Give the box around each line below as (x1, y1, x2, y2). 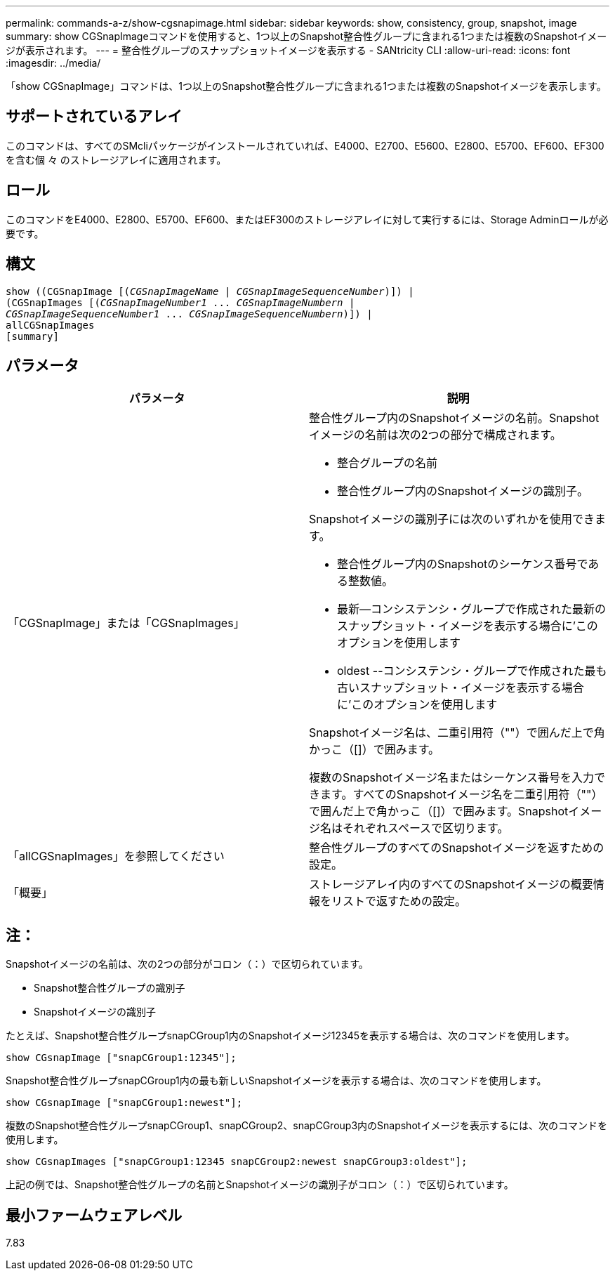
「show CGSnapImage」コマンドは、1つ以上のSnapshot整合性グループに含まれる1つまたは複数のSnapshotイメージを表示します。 (6, 80, 607, 92)
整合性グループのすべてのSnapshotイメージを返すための (309, 841, 604, 855)
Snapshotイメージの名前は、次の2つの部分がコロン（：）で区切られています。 (6, 958, 369, 971)
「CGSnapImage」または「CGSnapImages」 (8, 616, 245, 631)
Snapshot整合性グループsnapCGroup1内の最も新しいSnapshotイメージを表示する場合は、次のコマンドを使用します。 (6, 1074, 547, 1087)
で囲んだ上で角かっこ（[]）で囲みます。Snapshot (309, 804, 569, 819)
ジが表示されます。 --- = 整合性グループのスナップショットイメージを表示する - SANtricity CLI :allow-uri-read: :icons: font (6, 44, 571, 56)
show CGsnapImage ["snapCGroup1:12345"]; (6, 1052, 237, 1064)
